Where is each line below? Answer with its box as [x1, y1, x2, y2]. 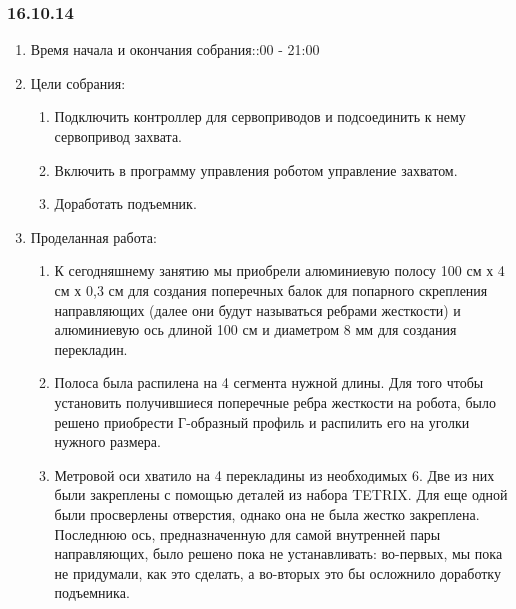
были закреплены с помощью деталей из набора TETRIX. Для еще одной [54, 484, 508, 505]
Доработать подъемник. [54, 193, 197, 214]
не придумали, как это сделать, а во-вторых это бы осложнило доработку [54, 562, 501, 583]
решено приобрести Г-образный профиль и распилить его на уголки [54, 411, 470, 432]
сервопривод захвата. [54, 126, 183, 146]
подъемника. [54, 582, 130, 603]
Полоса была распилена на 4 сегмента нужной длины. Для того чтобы [54, 372, 484, 393]
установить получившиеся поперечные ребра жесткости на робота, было [54, 391, 496, 412]
